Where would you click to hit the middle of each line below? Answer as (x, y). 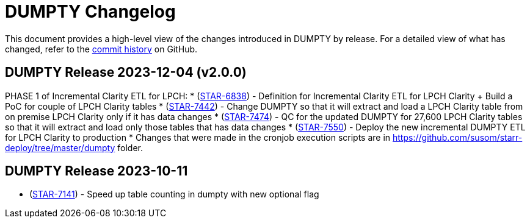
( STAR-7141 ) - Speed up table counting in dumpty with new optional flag (174, 194)
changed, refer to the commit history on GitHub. (101, 49)
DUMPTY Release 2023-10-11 (96, 171)
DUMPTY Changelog (90, 12)
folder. (130, 147)
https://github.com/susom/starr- (458, 137)
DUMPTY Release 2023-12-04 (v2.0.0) (126, 73)
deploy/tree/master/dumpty (60, 147)
